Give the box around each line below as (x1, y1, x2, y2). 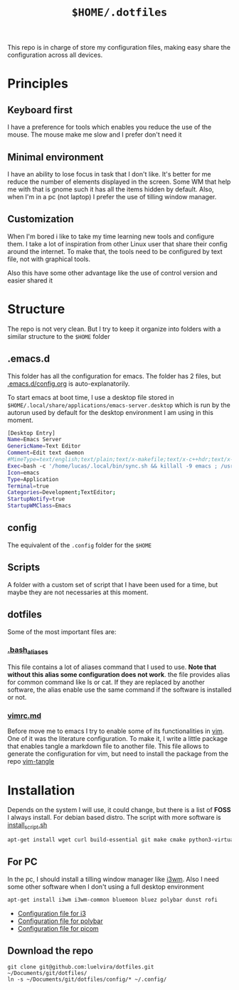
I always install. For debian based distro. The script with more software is (7, 813, 222, 822)
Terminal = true (7, 483, 50, 490)
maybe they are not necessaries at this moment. (7, 588, 149, 596)
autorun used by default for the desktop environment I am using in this (7, 408, 213, 416)
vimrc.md (7, 710, 41, 720)
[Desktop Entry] (7, 429, 55, 436)
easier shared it (7, 276, 53, 285)
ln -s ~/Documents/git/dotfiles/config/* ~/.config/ (7, 976, 167, 984)
